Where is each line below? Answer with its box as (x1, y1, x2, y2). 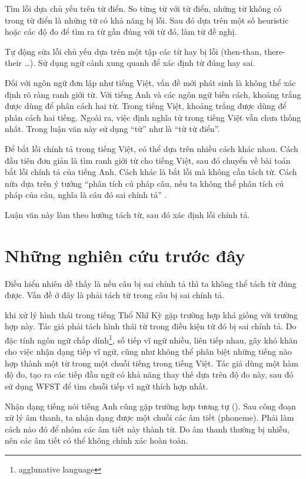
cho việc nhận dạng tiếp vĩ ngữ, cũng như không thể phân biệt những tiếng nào (5, 345, 292, 358)
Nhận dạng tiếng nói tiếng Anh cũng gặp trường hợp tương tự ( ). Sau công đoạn (5, 399, 296, 412)
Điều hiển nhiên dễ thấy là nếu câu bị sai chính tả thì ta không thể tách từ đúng (5, 277, 297, 289)
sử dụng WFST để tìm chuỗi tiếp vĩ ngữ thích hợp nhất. (5, 380, 208, 392)
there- (264, 45, 285, 57)
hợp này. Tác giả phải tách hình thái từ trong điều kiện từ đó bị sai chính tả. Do (5, 320, 297, 332)
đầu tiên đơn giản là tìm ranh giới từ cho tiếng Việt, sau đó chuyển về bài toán (5, 154, 291, 166)
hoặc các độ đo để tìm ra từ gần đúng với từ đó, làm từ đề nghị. (5, 25, 237, 38)
